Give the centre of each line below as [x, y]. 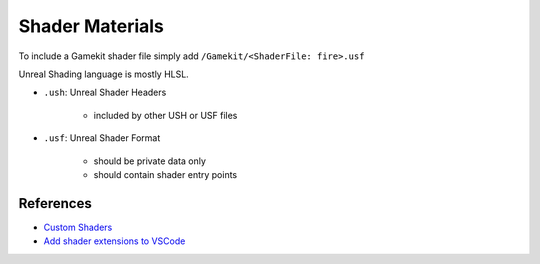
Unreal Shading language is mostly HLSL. [103, 74]
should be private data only [150, 161]
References [55, 203]
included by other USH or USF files [165, 115]
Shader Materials [91, 26]
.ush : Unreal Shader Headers [105, 92]
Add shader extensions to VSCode [114, 241]
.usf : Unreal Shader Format [102, 138]
